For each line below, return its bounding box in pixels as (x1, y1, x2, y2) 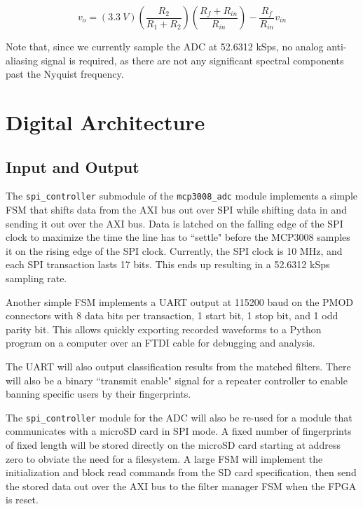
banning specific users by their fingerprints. (6, 386, 191, 401)
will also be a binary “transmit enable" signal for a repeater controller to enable (6, 372, 348, 387)
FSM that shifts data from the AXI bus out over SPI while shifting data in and (6, 202, 347, 217)
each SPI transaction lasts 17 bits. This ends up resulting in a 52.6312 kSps (6, 257, 330, 272)
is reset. (6, 492, 39, 507)
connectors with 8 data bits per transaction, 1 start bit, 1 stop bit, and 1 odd (6, 308, 338, 323)
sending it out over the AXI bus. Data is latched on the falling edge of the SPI (6, 216, 343, 230)
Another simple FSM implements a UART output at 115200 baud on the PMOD (6, 294, 354, 309)
